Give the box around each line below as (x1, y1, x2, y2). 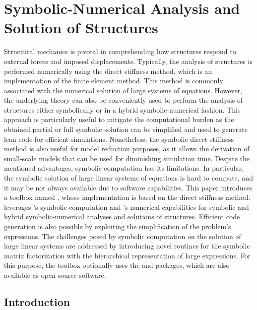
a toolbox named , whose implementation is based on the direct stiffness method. (4, 192, 251, 202)
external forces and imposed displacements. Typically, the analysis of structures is (4, 56, 253, 66)
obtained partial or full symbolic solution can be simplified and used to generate (4, 124, 248, 134)
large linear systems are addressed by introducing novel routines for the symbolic (4, 241, 250, 251)
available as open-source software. (4, 269, 106, 280)
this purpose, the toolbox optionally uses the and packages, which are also (4, 260, 230, 270)
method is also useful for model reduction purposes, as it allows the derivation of (4, 143, 250, 154)
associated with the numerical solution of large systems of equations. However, (4, 85, 243, 95)
